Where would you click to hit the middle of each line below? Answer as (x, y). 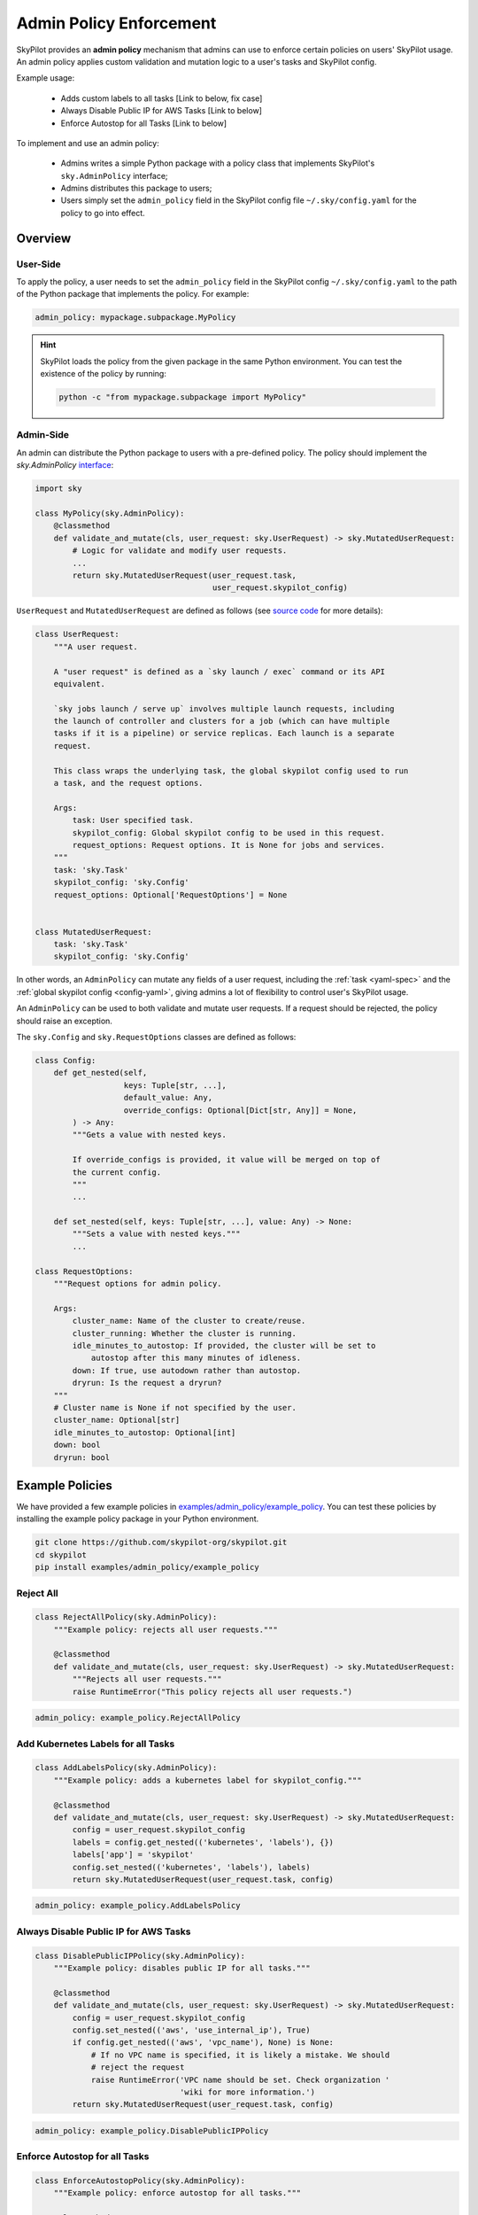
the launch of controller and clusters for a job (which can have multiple (222, 721)
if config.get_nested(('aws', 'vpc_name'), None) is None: (203, 2043)
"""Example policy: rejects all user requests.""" (166, 1629)
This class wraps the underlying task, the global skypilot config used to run (231, 770)
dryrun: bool (82, 1457)
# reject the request (138, 2067)
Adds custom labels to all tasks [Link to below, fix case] (162, 98)
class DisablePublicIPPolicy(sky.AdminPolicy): (140, 1955)
